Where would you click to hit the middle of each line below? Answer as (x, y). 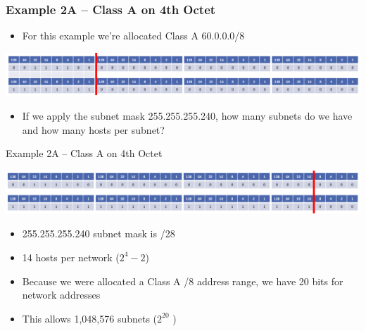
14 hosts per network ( (71, 257)
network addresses (61, 295)
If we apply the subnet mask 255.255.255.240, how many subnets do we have (187, 115)
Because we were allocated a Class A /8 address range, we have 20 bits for (183, 281)
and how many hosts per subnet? (93, 129)
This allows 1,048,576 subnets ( (90, 318)
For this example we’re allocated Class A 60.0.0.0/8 (133, 36)
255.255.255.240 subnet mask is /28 (99, 233)
